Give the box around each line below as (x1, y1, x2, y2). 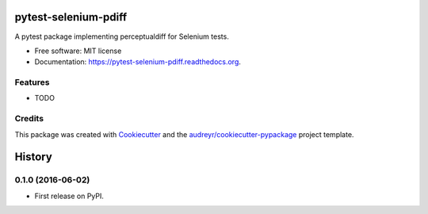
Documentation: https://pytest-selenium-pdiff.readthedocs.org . (34, 57, 242, 67)
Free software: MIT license (34, 46, 122, 55)
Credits (14, 113, 44, 124)
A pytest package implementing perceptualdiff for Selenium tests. (14, 32, 229, 41)
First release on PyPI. (34, 191, 105, 201)
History (14, 151, 53, 164)
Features (14, 77, 50, 88)
